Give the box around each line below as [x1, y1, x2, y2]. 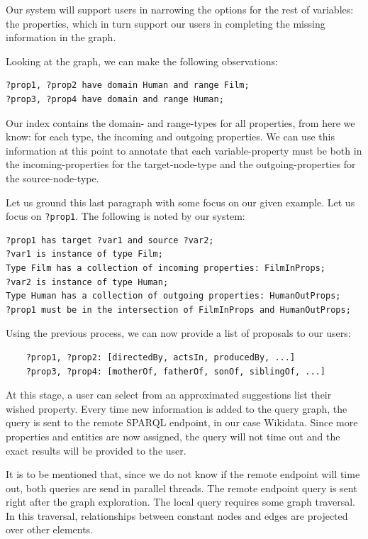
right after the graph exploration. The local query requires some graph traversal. [6, 494, 355, 509]
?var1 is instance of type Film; [6, 249, 163, 260]
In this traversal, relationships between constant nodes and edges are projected [6, 508, 348, 523]
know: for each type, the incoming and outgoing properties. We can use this [6, 129, 335, 144]
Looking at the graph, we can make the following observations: [6, 53, 278, 68]
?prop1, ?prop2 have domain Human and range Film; [6, 80, 250, 91]
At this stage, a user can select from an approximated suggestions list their [6, 387, 332, 402]
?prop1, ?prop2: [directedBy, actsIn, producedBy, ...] [26, 352, 296, 362]
